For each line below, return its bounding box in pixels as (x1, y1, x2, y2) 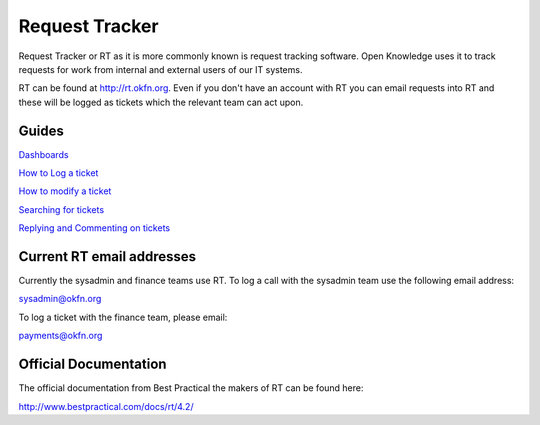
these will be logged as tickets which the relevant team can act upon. (18, 96, 304, 108)
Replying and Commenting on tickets (18, 222, 170, 234)
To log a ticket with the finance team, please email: (18, 311, 228, 323)
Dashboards (18, 148, 69, 160)
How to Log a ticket (18, 167, 99, 179)
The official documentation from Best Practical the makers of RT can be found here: (18, 382, 364, 394)
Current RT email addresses (18, 248, 197, 265)
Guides (18, 122, 65, 139)
